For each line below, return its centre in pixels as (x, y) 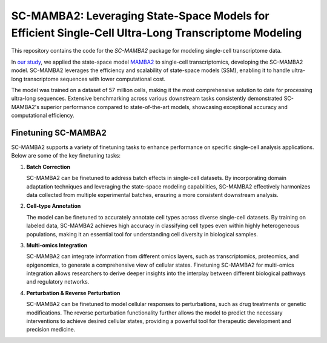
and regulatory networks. (58, 282)
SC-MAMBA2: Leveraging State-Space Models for (140, 16)
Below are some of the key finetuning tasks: (66, 156)
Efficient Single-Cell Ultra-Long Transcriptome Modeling (157, 33)
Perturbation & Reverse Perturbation (73, 293)
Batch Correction (48, 167)
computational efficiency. (43, 116)
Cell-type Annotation (54, 206)
